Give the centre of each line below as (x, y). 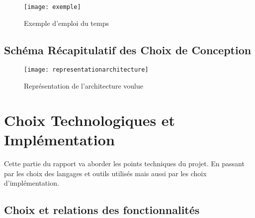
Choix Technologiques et (90, 120)
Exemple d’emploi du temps (66, 23)
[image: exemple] (52, 7)
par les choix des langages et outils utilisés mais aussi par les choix (105, 173)
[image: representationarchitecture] (86, 70)
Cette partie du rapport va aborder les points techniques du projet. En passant (124, 163)
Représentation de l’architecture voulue (84, 86)
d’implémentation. (32, 183)
